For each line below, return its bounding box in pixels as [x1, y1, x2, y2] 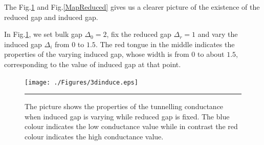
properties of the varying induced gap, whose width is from [4, 49, 189, 59]
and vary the [197, 29, 238, 39]
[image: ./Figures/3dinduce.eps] [25, 78, 138, 86]
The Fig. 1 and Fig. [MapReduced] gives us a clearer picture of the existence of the [4, 2, 260, 12]
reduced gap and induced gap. [4, 11, 98, 22]
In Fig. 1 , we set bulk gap [4, 29, 82, 39]
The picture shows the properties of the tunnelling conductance [25, 101, 224, 112]
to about [197, 49, 225, 59]
